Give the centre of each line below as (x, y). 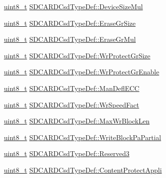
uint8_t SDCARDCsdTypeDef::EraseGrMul (70, 39)
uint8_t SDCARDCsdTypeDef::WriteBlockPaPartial (83, 137)
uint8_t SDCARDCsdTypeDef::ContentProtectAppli (83, 169)
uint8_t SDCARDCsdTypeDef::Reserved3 (67, 153)
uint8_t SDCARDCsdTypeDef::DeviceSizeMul (74, 6)
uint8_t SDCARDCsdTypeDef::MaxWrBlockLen (77, 121)
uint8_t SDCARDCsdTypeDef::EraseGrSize (70, 23)
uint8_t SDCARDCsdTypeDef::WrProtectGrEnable (82, 72)
